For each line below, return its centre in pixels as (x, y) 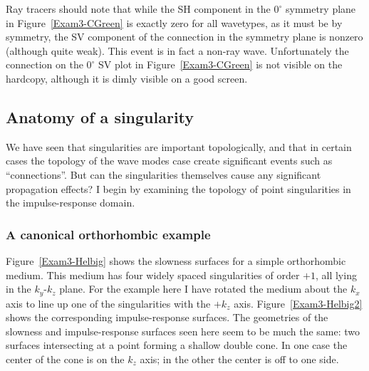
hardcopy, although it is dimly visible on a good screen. (127, 78)
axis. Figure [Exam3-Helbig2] (298, 303)
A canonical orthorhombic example (108, 234)
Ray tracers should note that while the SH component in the (138, 9)
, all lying (336, 275)
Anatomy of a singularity (100, 116)
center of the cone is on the (65, 359)
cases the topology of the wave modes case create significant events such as (169, 161)
